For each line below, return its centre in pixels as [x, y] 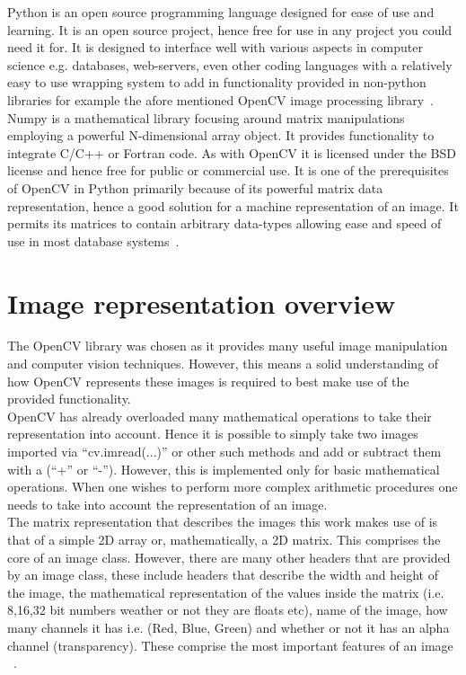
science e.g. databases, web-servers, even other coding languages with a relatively [230, 64]
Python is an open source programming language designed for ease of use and [221, 12]
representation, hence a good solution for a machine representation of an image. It [233, 205]
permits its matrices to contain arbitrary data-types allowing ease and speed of [224, 223]
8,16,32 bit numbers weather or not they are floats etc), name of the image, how [228, 610]
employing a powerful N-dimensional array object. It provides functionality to [221, 135]
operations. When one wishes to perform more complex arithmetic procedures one [233, 487]
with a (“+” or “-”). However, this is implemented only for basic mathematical [224, 469]
